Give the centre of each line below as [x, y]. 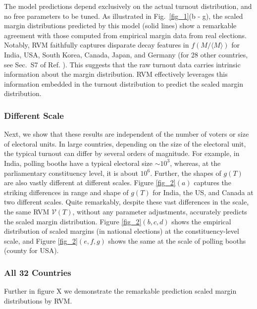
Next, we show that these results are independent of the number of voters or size [127, 134]
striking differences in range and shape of [66, 192]
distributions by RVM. [38, 300]
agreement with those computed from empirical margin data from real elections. [125, 35]
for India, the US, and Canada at [203, 192]
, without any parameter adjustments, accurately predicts [160, 211]
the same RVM [27, 211]
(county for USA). [31, 250]
